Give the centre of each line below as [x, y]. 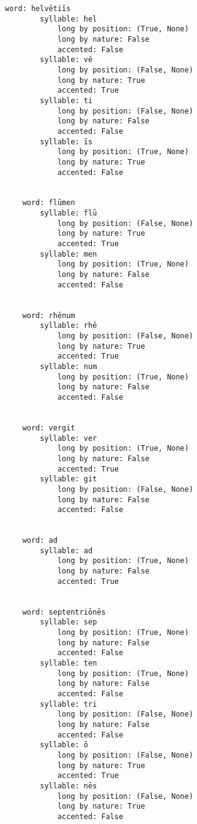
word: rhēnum [49, 315]
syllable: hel [69, 19]
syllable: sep [69, 622]
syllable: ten [69, 663]
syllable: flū [69, 213]
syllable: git [69, 479]
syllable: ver [69, 438]
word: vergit [49, 428]
